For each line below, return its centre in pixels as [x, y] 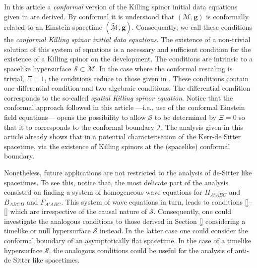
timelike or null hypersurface [47, 231]
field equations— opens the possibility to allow [75, 117]
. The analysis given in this [202, 127]
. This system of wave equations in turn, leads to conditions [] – [157, 201]
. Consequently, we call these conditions [192, 27]
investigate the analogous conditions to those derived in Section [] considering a [125, 221]
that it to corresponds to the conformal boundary [79, 127]
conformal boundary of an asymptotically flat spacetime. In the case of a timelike [128, 241]
